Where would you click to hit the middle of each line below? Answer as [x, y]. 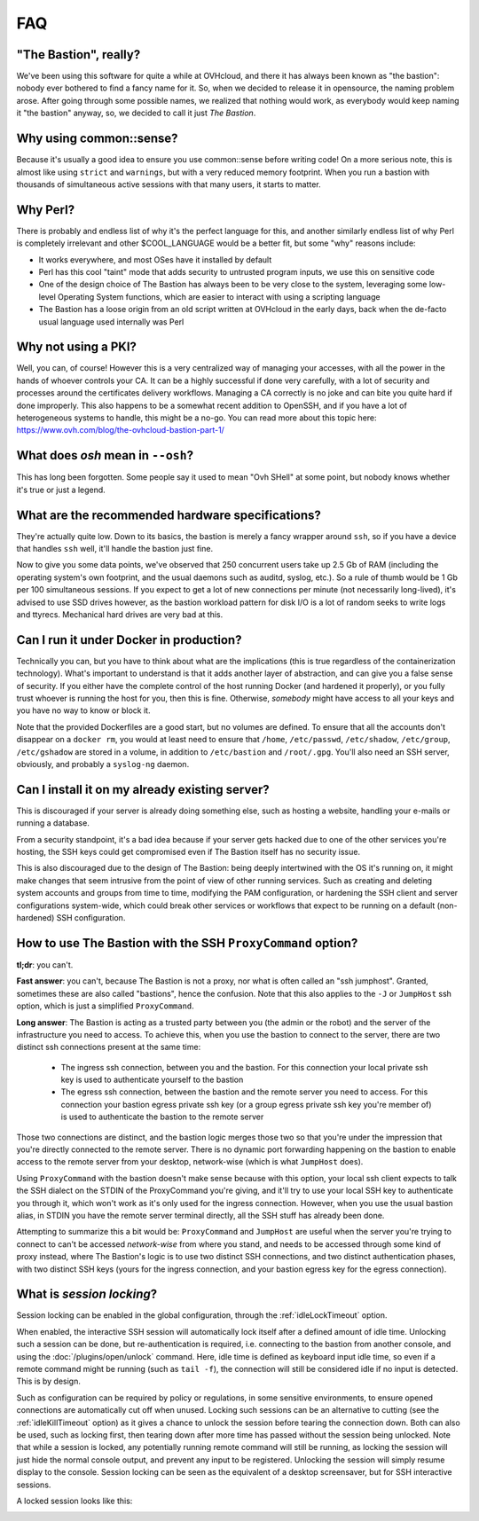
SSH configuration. [91, 918]
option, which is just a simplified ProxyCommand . [105, 1006]
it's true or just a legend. [61, 490]
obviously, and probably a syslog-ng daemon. [103, 764]
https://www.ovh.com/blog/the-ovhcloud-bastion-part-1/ [121, 430]
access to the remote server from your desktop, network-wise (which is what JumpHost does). [190, 1162]
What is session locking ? [87, 1294]
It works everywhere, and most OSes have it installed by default [155, 259]
